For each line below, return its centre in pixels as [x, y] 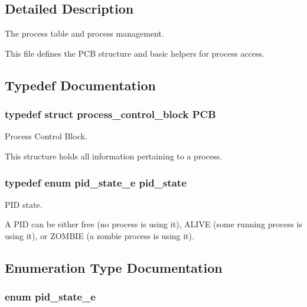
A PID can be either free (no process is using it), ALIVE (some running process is [153, 224]
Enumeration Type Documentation [114, 267]
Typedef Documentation [80, 85]
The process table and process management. [84, 33]
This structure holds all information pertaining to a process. [114, 156]
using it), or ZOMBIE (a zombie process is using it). [99, 235]
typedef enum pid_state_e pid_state [96, 182]
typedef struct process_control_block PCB [110, 114]
